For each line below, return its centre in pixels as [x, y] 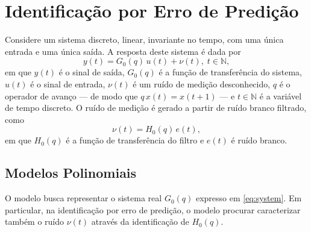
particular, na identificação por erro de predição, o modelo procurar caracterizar [153, 209]
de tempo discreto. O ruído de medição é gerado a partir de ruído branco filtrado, [156, 108]
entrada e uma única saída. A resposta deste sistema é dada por [123, 51]
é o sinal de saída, [92, 72]
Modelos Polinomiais [71, 173]
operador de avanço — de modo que [71, 96]
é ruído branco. [259, 140]
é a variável [281, 96]
